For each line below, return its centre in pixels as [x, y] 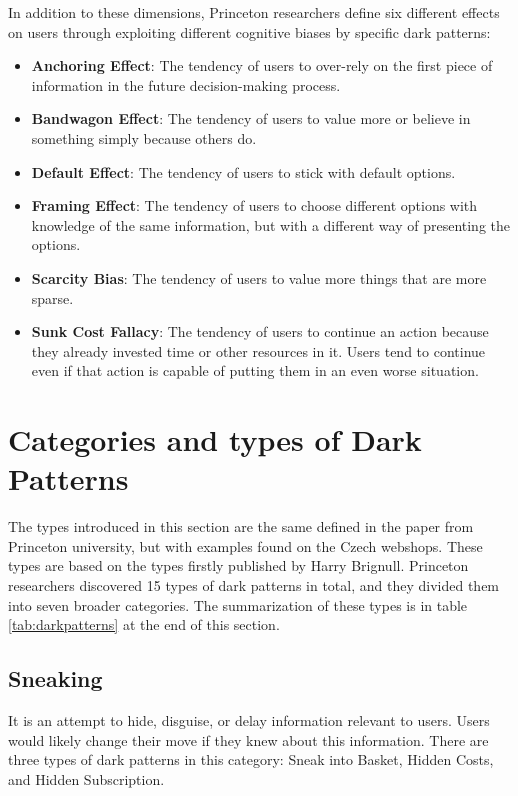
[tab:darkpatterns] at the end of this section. [144, 624]
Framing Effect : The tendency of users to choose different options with [254, 205]
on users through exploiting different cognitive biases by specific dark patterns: [249, 31]
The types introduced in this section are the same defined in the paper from [241, 526]
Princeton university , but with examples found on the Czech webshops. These [245, 545]
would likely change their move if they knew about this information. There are [248, 739]
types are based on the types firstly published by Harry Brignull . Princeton [238, 565]
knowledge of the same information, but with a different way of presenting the [271, 224]
